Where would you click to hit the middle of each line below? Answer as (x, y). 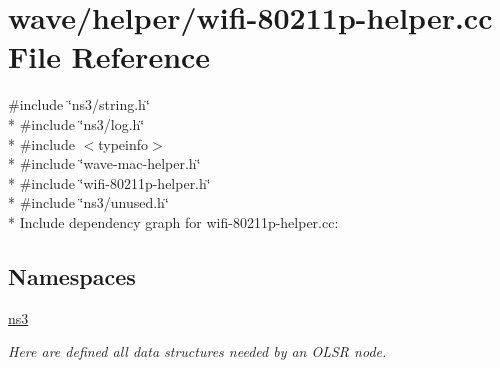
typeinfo (123, 143)
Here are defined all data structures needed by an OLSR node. (197, 351)
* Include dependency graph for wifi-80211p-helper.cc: (173, 221)
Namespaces (72, 275)
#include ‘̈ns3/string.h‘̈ (79, 104)
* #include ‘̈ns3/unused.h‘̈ (88, 202)
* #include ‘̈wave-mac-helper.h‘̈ (104, 163)
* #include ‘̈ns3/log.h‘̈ (76, 123)
